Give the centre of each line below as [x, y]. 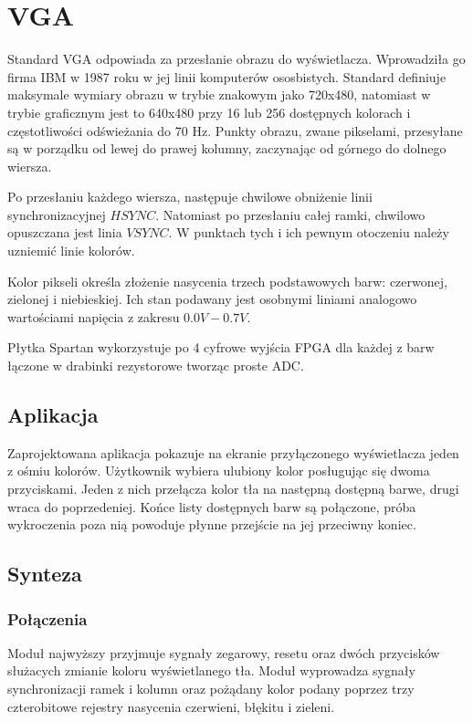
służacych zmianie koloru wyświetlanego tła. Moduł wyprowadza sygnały [211, 670]
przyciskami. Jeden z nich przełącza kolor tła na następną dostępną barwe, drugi [233, 489]
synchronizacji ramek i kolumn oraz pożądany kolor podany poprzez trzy [211, 688]
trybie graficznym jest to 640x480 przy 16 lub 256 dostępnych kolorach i [209, 112]
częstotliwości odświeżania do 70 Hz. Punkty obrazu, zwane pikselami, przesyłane [235, 130]
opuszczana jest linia [65, 232]
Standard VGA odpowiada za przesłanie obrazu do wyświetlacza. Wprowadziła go [236, 59]
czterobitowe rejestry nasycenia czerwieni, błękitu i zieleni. [171, 706]
